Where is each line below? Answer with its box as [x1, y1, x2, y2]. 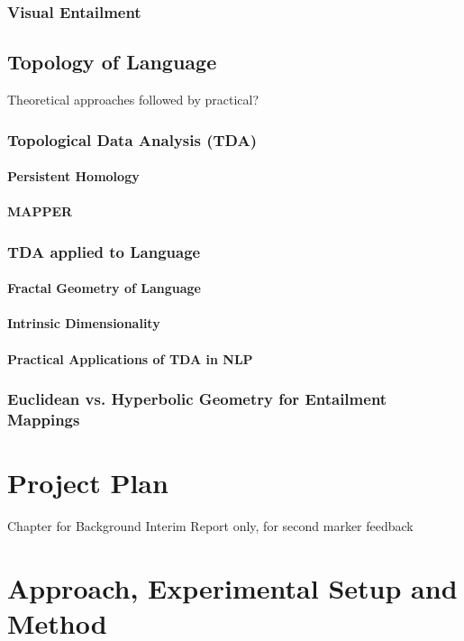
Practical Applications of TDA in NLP [7, 349, 253, 368]
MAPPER [7, 202, 73, 221]
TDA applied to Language [7, 240, 201, 262]
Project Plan [7, 464, 168, 501]
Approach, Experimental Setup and [7, 569, 458, 606]
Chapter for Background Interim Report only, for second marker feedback [7, 517, 414, 536]
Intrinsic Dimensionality [7, 314, 160, 333]
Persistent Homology [7, 167, 140, 186]
